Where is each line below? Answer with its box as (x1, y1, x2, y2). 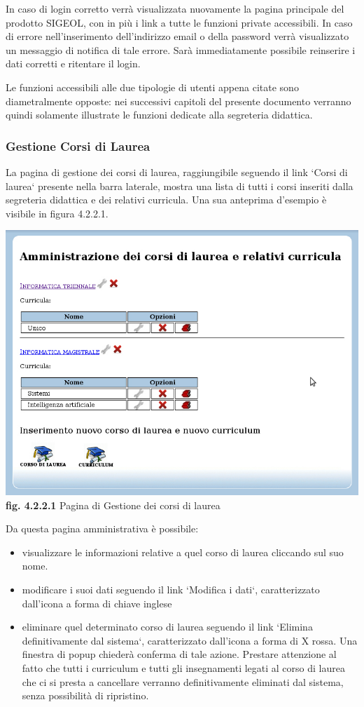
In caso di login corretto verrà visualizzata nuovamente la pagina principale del (6, 1, 344, 15)
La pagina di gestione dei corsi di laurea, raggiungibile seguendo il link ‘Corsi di (6, 164, 348, 179)
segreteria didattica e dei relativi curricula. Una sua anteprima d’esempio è (6, 192, 327, 207)
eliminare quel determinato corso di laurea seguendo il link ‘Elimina (22, 619, 313, 634)
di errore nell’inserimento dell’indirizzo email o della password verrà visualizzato (6, 29, 349, 43)
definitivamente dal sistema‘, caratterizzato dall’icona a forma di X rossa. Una (22, 633, 358, 647)
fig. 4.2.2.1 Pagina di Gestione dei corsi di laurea (6, 497, 220, 512)
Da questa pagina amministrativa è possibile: (6, 521, 199, 536)
